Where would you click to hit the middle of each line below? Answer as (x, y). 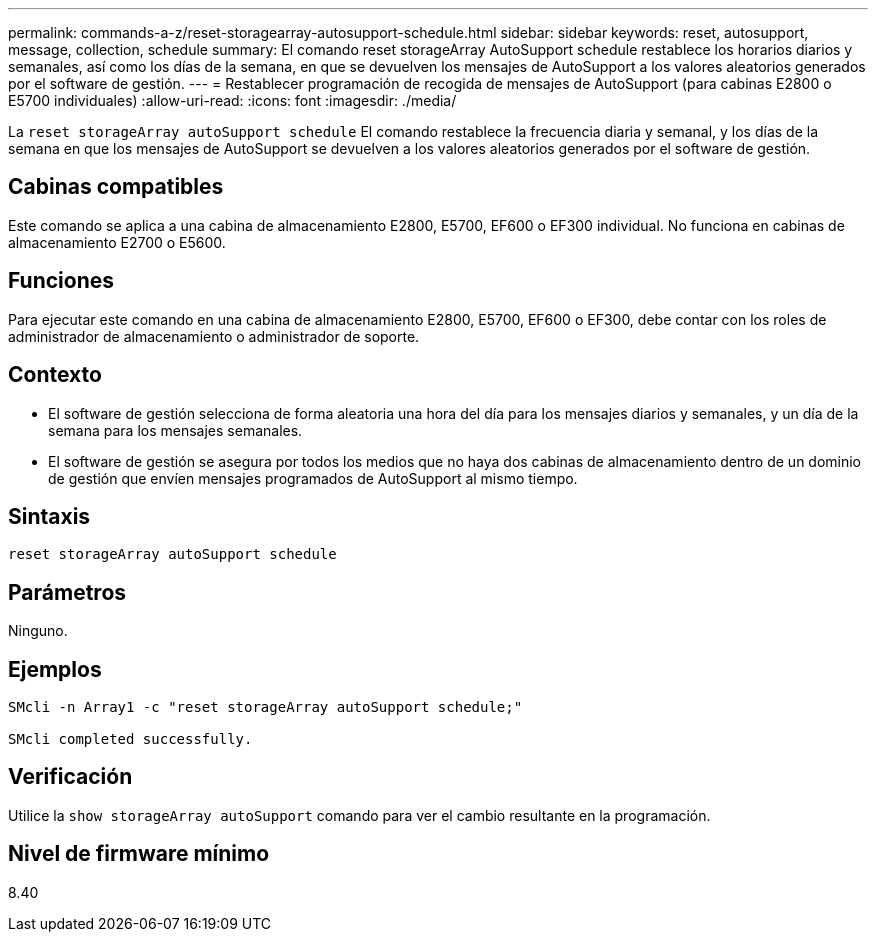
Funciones (61, 281)
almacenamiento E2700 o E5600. (117, 242)
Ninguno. (38, 631)
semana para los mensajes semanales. (175, 430)
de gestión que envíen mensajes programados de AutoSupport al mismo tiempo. (313, 478)
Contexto (55, 375)
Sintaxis (49, 516)
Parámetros (67, 592)
